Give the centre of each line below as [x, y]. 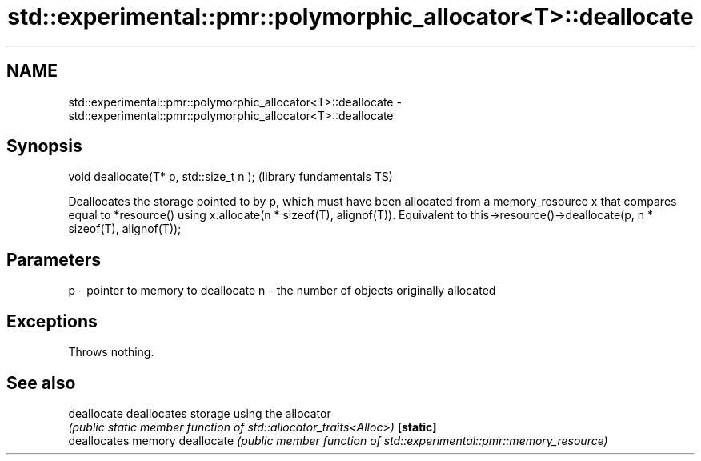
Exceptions [52, 321]
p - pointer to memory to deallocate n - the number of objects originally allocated [282, 291]
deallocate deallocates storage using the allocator [200, 413]
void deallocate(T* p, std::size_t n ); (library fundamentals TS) [230, 177]
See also [41, 383]
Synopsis [44, 146]
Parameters [54, 259]
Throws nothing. [111, 352]
